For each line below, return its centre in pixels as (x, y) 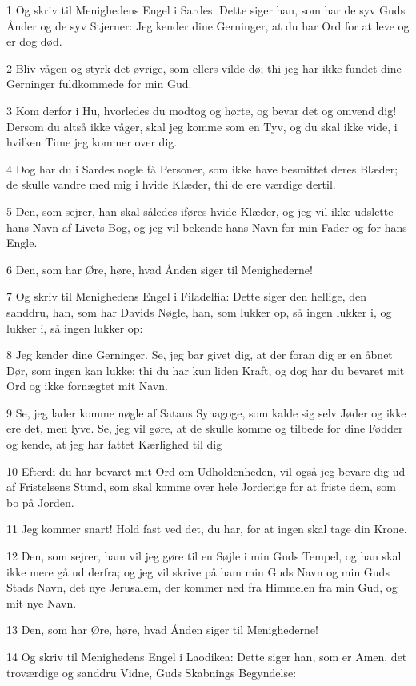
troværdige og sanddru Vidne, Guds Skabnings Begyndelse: (152, 672)
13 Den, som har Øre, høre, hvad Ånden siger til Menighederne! (162, 630)
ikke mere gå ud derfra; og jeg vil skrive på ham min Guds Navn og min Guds (198, 571)
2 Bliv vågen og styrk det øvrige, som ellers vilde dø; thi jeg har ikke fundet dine (204, 68)
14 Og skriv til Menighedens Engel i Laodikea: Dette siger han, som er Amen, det (207, 656)
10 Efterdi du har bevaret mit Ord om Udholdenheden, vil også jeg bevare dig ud (206, 471)
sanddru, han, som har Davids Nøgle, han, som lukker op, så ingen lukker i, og (199, 311)
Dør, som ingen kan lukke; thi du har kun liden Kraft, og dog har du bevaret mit (206, 370)
